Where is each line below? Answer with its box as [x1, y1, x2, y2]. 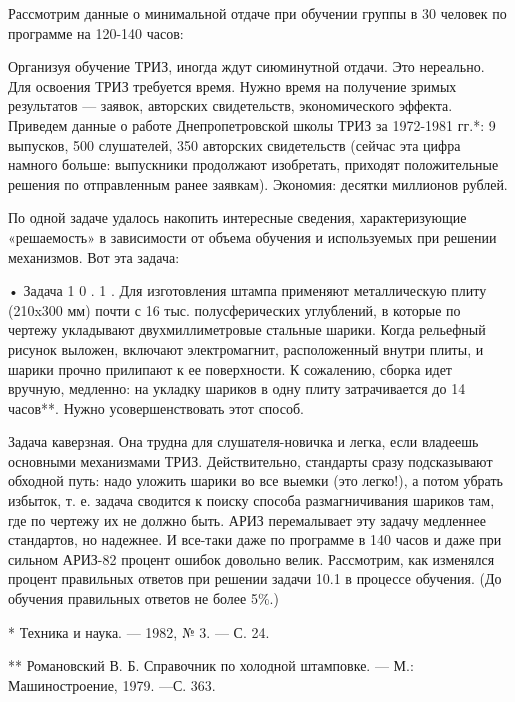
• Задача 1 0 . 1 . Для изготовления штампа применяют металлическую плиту [8, 280, 487, 301]
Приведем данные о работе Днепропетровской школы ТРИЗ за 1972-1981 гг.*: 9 [8, 114, 496, 135]
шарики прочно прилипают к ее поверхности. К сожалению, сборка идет [8, 358, 452, 379]
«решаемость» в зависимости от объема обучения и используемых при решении [8, 226, 497, 247]
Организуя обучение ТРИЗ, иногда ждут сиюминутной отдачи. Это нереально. [8, 56, 485, 77]
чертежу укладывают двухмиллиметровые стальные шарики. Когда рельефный [8, 319, 486, 340]
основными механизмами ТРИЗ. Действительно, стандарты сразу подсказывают [8, 450, 493, 471]
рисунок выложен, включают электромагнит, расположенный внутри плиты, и [8, 338, 484, 359]
